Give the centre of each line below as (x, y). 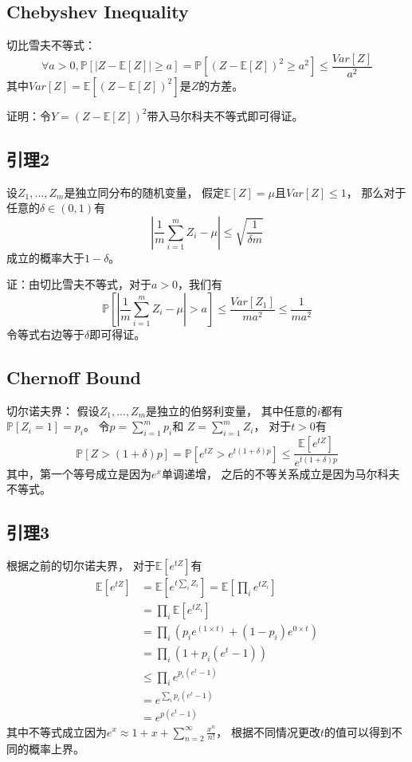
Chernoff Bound (74, 377)
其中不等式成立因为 (57, 731)
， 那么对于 (376, 192)
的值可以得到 (358, 731)
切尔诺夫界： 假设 (53, 410)
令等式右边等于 (45, 334)
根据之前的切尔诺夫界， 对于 (81, 565)
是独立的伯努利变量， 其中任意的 (232, 410)
